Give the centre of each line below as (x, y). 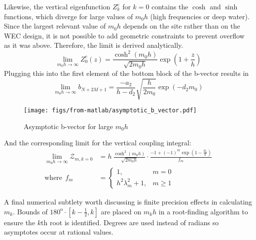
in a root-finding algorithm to (203, 211)
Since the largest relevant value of (55, 26)
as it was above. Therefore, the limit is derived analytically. (94, 45)
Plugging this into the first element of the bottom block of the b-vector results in (127, 73)
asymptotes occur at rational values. (59, 232)
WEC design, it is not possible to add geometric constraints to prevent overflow (124, 35)
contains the (170, 6)
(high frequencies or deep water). (200, 16)
